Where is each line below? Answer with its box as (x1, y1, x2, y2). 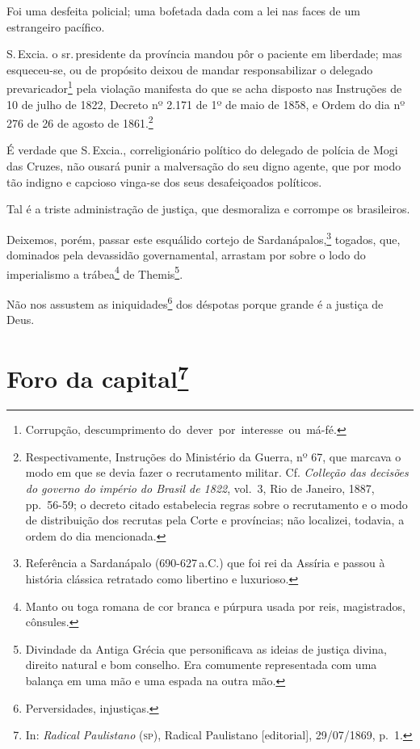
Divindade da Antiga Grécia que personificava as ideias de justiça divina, (25, 640, 387, 657)
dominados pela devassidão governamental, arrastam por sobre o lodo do (6, 246, 366, 263)
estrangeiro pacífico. (6, 18, 105, 35)
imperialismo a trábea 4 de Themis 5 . (6, 263, 183, 282)
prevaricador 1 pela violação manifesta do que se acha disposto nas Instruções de (6, 78, 402, 97)
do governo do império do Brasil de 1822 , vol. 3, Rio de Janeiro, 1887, (25, 480, 375, 497)
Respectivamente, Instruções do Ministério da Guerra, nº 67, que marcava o (25, 448, 401, 465)
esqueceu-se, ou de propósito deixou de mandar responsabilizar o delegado (6, 61, 373, 78)
